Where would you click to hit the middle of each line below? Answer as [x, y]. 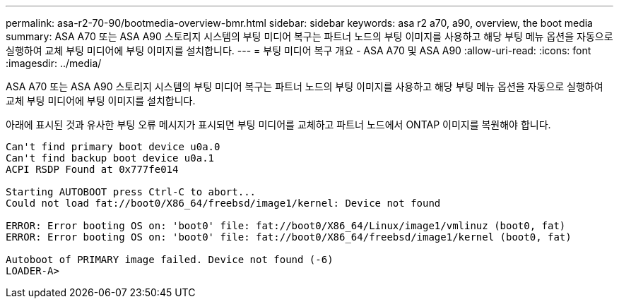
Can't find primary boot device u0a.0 [113, 147]
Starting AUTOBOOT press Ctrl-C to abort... [131, 192]
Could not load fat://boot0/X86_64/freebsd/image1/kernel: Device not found [223, 203]
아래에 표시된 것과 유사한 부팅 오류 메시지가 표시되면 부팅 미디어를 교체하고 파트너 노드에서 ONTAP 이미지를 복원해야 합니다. [278, 124]
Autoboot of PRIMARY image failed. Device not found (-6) [170, 260]
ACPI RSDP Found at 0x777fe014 [92, 169]
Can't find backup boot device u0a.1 [110, 158]
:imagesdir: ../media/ [54, 63]
